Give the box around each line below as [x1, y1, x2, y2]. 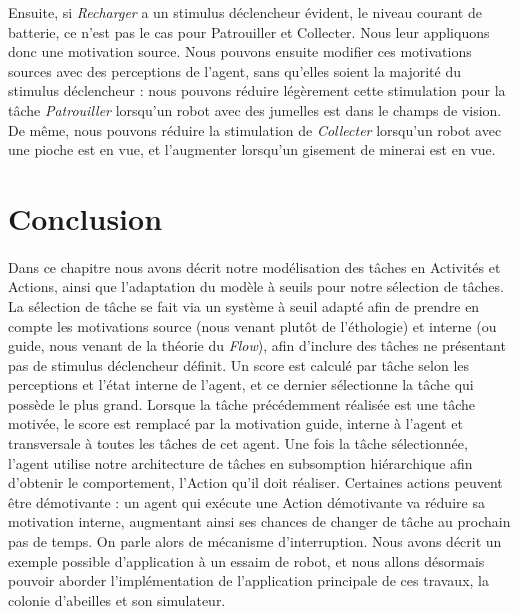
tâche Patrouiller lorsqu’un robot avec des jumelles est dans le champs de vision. [8, 99, 502, 120]
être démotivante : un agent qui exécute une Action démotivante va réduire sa [8, 491, 485, 512]
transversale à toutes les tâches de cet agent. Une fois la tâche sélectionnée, [8, 433, 468, 454]
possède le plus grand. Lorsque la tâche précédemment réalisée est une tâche [8, 393, 476, 414]
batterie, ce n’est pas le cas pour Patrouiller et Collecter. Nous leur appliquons [8, 21, 490, 42]
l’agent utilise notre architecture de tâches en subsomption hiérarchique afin [8, 452, 473, 473]
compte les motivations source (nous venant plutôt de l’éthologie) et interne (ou [8, 315, 497, 336]
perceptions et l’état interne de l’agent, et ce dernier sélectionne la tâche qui [8, 374, 474, 395]
